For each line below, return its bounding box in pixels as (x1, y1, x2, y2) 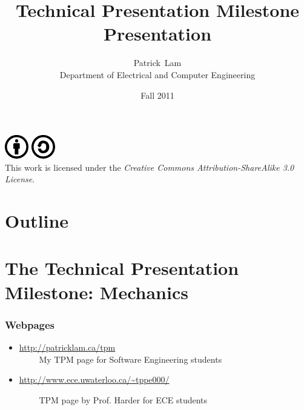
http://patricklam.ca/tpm (19, 341, 116, 354)
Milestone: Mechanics (5, 279, 188, 304)
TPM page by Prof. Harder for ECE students (39, 393, 208, 406)
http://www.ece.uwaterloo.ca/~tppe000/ (19, 373, 170, 386)
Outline (5, 208, 69, 233)
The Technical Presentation (5, 256, 239, 280)
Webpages (5, 317, 55, 332)
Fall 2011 (140, 88, 174, 101)
